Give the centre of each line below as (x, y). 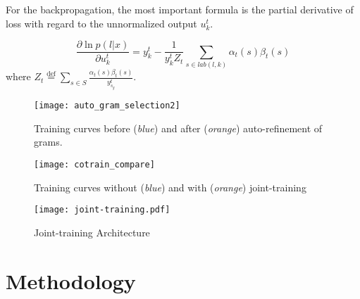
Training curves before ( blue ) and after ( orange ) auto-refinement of (178, 128)
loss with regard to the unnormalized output (101, 23)
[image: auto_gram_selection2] (107, 106)
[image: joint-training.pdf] (102, 210)
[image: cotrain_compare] (94, 164)
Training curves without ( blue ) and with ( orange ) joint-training (170, 187)
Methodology (71, 280)
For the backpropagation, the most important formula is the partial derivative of (180, 9)
